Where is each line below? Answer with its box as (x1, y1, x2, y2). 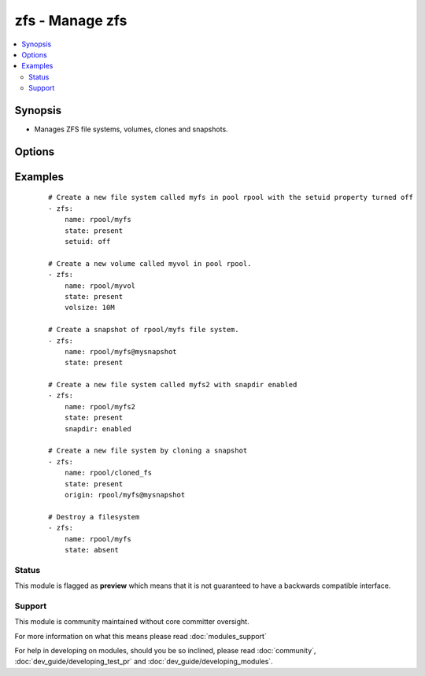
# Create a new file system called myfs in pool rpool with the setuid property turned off (48, 193, 413, 202)
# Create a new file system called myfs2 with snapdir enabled (48, 380, 297, 390)
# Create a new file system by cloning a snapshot (48, 446, 248, 456)
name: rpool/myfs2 (64, 402, 136, 411)
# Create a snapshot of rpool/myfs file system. (48, 325, 239, 334)
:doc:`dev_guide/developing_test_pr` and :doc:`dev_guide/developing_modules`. (14, 657, 273, 667)
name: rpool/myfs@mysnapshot (64, 347, 177, 356)
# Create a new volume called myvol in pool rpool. (48, 259, 252, 268)
